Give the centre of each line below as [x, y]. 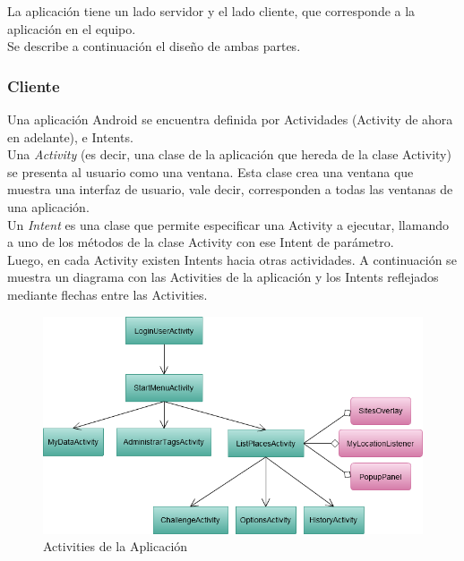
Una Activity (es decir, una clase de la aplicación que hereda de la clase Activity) [229, 154]
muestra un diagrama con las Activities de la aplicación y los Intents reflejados [223, 277]
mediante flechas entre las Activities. [107, 294]
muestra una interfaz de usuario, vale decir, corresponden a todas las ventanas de [230, 189]
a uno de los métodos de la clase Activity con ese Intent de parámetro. [201, 242]
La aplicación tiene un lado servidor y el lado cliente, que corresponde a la [211, 11]
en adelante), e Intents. [70, 136]
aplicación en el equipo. [72, 28]
